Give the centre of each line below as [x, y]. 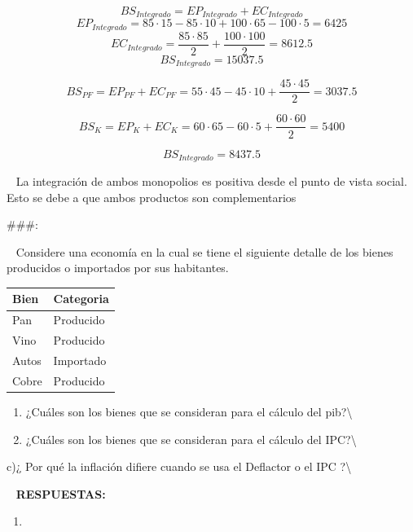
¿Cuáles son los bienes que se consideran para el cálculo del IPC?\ [191, 439]
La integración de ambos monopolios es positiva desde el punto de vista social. [211, 181]
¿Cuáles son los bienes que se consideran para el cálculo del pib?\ [189, 411]
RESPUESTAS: [61, 493]
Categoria [81, 299]
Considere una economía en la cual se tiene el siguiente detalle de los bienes [204, 251]
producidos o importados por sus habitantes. [118, 268]
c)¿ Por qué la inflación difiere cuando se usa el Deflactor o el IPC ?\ [179, 466]
